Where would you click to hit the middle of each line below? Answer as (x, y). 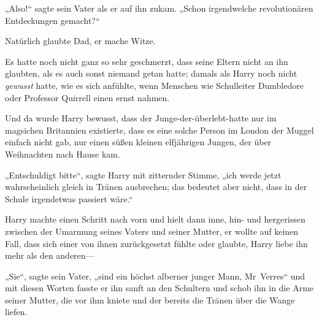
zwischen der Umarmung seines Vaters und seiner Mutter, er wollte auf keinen (152, 231)
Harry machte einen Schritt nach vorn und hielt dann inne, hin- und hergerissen (155, 219)
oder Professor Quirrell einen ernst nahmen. (87, 97)
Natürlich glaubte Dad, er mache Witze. (80, 41)
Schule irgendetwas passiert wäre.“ (69, 198)
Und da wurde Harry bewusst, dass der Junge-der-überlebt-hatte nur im (141, 118)
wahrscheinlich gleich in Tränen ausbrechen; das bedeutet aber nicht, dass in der (156, 187)
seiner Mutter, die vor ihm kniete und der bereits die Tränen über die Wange (150, 299)
